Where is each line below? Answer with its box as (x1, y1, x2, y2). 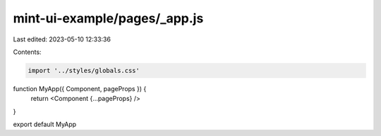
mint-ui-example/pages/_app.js (13, 11, 204, 26)
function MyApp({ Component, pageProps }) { (13, 84, 147, 93)
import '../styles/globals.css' (28, 67, 140, 74)
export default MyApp (13, 120, 77, 129)
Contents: (13, 48, 42, 56)
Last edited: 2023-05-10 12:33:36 (13, 35, 111, 43)
